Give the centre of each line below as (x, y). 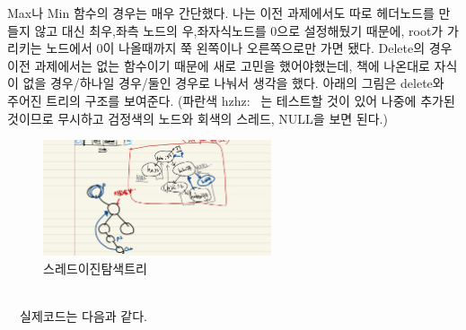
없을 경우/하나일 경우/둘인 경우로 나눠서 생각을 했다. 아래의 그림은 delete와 (233, 83)
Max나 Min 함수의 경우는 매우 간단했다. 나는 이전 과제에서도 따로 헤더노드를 (221, 13)
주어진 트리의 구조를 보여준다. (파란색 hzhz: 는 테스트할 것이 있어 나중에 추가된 (231, 100)
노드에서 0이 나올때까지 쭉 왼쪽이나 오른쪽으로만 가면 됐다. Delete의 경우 (249, 48)
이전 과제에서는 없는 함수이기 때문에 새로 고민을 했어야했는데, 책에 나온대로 (219, 65)
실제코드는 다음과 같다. (84, 315)
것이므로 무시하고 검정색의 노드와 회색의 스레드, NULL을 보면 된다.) (198, 118)
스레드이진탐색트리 (95, 268)
